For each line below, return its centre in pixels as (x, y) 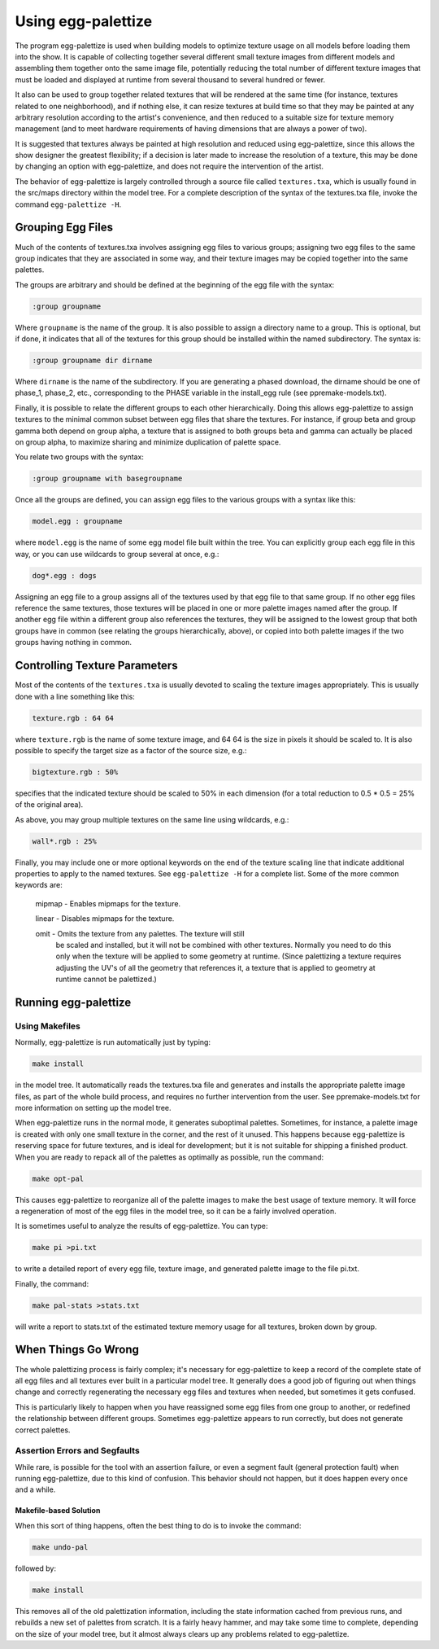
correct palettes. (43, 1430)
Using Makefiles (48, 1026)
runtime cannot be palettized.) (106, 979)
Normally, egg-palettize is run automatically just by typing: (113, 1042)
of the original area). (49, 805)
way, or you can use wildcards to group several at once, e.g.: (117, 554)
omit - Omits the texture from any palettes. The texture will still (140, 933)
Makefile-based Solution (58, 1511)
